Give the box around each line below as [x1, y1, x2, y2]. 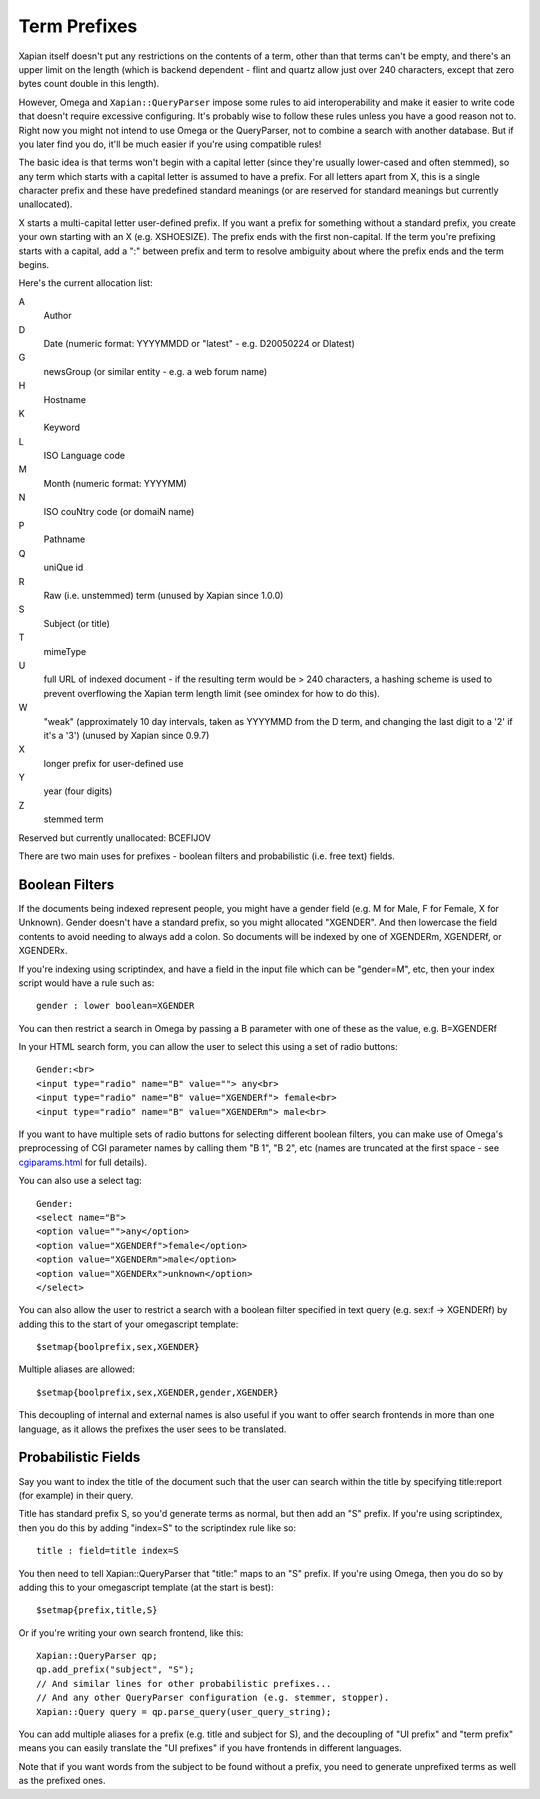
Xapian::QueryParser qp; [36, 1650, 158, 1662]
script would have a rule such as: [18, 976, 155, 989]
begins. [18, 259, 50, 271]
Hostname [43, 393, 87, 405]
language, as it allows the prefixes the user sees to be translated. [18, 1423, 287, 1435]
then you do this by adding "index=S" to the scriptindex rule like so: [18, 1521, 297, 1534]
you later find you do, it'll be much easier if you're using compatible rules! [18, 138, 322, 150]
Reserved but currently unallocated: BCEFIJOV [18, 831, 212, 844]
